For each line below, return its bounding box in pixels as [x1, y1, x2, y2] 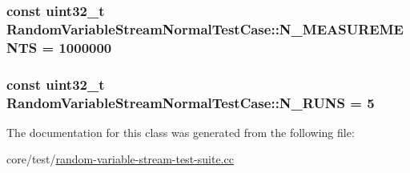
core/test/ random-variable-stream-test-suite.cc [6, 151, 234, 167]
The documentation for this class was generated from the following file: [6, 123, 355, 140]
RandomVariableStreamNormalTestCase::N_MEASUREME [6, 18, 404, 38]
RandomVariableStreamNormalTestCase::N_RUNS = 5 [6, 92, 375, 112]
